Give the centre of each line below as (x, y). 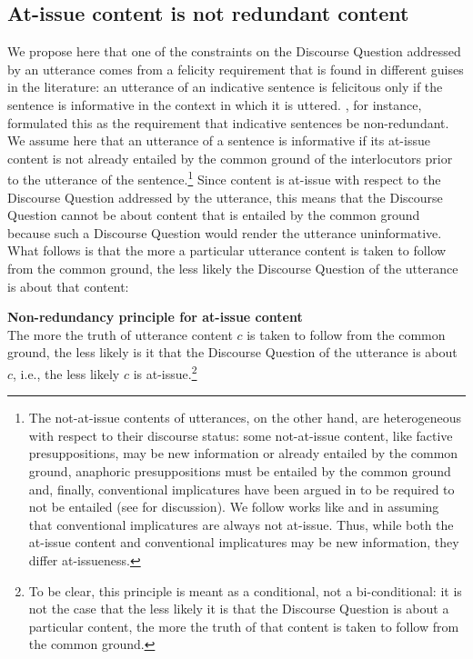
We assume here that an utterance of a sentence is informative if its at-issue (219, 140)
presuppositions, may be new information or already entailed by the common (243, 453)
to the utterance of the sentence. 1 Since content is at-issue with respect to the (224, 178)
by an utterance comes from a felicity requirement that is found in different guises (236, 69)
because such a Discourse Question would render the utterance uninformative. (225, 232)
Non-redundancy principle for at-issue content (155, 317)
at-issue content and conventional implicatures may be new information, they (244, 542)
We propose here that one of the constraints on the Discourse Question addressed (234, 51)
